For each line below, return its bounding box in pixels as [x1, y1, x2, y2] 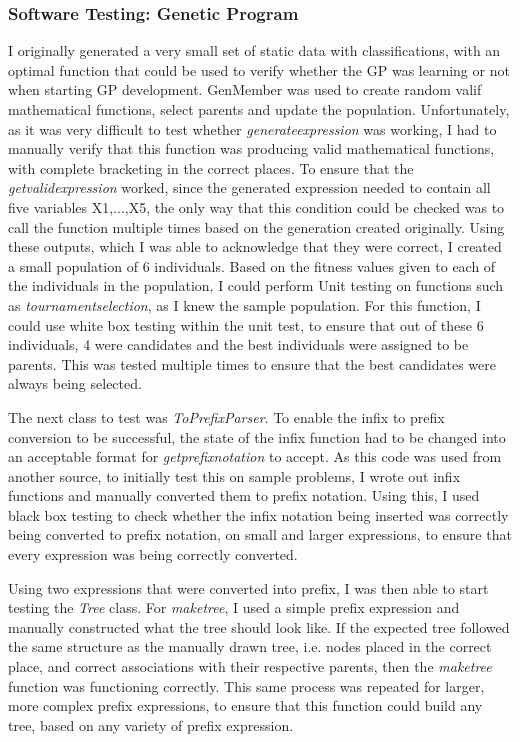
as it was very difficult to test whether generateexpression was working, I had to [8, 118, 497, 139]
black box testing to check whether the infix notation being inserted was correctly [8, 504, 509, 525]
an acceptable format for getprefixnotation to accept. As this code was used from [8, 446, 502, 467]
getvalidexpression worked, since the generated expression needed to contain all [8, 177, 491, 198]
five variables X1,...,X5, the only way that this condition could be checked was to [8, 196, 505, 217]
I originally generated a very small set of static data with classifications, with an [8, 40, 501, 61]
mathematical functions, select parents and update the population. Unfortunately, [8, 99, 510, 119]
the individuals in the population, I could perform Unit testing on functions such [8, 275, 504, 296]
